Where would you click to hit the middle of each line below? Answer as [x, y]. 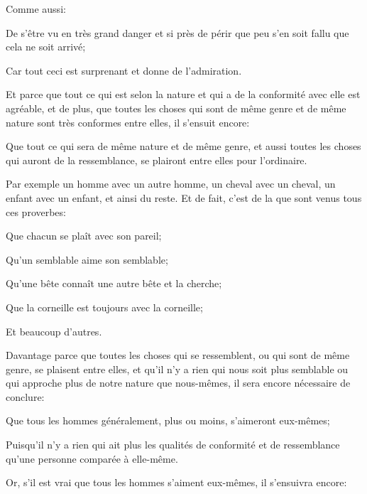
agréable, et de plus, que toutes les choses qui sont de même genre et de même [176, 108]
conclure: [25, 396]
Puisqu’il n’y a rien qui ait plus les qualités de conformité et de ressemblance [173, 445]
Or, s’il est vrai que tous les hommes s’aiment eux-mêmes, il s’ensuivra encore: [176, 482]
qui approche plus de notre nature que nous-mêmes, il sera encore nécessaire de [178, 383]
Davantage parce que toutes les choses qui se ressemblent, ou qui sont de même [178, 355]
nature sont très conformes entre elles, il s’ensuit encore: [128, 122]
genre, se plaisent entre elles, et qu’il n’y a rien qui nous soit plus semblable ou [177, 369]
